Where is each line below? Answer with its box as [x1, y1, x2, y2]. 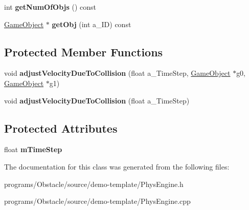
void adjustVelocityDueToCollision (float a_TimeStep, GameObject [4, 68, 231, 78]
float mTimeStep [4, 144, 62, 155]
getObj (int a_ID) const [52, 18, 131, 29]
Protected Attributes [4, 120, 118, 136]
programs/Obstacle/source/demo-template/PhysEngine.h [4, 178, 184, 189]
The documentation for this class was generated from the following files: [4, 161, 230, 172]
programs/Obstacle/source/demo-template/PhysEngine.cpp [4, 196, 191, 206]
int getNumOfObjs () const [4, 2, 97, 12]
